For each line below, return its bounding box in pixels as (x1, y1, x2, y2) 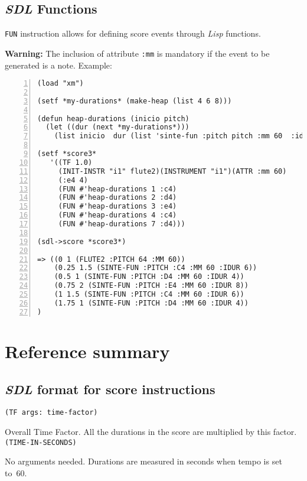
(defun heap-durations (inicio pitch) (37, 114, 190, 123)
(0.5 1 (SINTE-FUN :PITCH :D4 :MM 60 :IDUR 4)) (54, 272, 244, 281)
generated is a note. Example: (5, 58, 112, 71)
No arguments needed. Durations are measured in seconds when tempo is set (5, 455, 282, 467)
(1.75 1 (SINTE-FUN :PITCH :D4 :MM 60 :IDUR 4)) (54, 298, 249, 307)
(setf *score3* (37, 149, 97, 158)
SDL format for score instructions (5, 379, 215, 398)
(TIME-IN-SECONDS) (5, 438, 77, 447)
